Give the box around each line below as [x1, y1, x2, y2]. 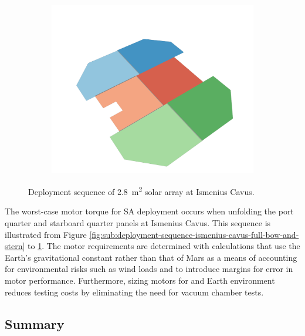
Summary [5, 314, 65, 332]
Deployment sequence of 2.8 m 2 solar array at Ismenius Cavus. [28, 184, 255, 197]
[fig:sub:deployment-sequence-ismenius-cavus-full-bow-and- [89, 228, 299, 240]
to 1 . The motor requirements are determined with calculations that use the [28, 240, 300, 252]
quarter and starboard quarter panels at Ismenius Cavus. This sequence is [5, 216, 271, 229]
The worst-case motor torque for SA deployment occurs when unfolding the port [5, 205, 294, 217]
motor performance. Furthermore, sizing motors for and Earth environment [5, 274, 275, 286]
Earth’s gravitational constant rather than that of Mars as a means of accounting [5, 251, 297, 263]
